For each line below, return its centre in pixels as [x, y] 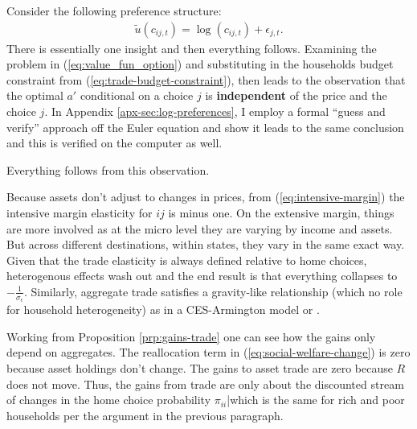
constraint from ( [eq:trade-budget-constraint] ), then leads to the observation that [206, 79]
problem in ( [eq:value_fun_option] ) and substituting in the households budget [200, 64]
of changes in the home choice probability [109, 400]
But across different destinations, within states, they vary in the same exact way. [206, 244]
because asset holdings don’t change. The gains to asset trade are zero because [200, 367]
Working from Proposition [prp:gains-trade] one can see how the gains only [191, 336]
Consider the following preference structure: [114, 10]
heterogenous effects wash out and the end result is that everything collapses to [202, 276]
